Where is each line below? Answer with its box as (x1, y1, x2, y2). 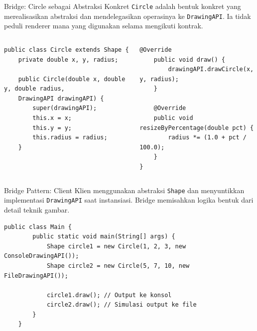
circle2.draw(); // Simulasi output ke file (46, 301, 197, 309)
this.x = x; (32, 114, 72, 122)
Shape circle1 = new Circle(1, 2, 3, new (46, 242, 186, 250)
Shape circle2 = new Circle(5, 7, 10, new (46, 262, 190, 269)
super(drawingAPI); (32, 105, 97, 112)
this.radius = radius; (32, 134, 108, 141)
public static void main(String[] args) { (32, 233, 175, 240)
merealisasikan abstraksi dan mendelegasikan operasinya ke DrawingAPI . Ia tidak (4, 10, 251, 21)
